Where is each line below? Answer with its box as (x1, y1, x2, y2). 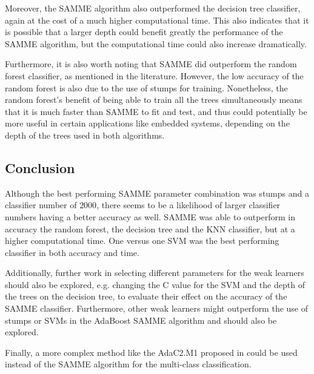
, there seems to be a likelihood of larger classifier (96, 198, 281, 211)
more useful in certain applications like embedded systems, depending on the (5, 117, 290, 130)
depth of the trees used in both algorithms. (5, 128, 165, 141)
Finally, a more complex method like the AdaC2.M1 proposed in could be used (5, 346, 298, 358)
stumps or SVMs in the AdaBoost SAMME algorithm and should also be (5, 313, 277, 326)
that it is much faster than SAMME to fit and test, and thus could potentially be (5, 105, 307, 117)
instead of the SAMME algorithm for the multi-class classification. (5, 358, 252, 370)
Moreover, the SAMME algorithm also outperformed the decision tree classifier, (5, 2, 301, 14)
